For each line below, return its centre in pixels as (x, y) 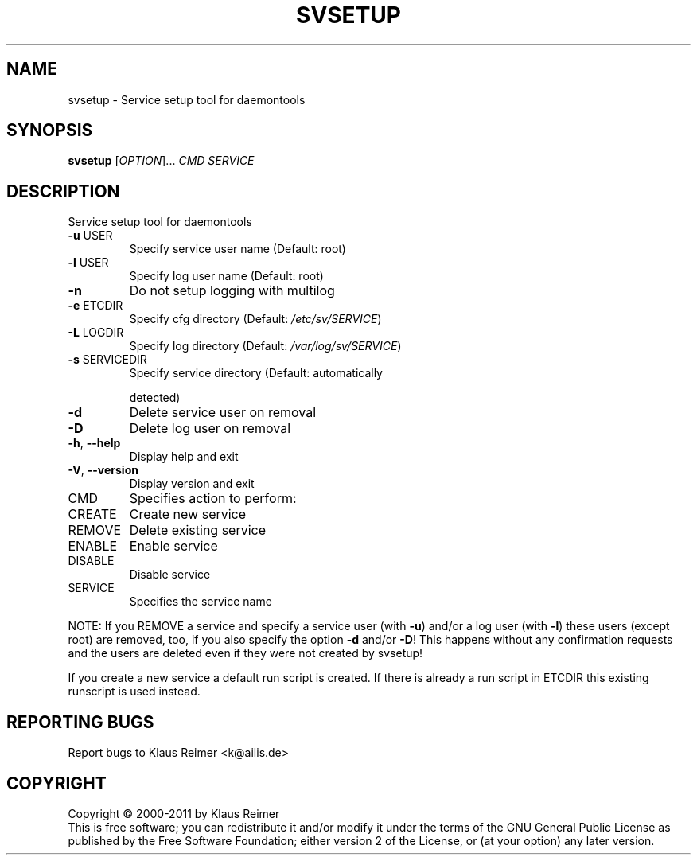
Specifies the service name (201, 602)
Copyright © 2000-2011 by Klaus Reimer (174, 813)
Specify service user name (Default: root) (238, 249)
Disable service (170, 575)
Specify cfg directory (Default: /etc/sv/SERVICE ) (255, 319)
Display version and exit (192, 484)
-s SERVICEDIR (107, 360)
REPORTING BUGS (80, 722)
